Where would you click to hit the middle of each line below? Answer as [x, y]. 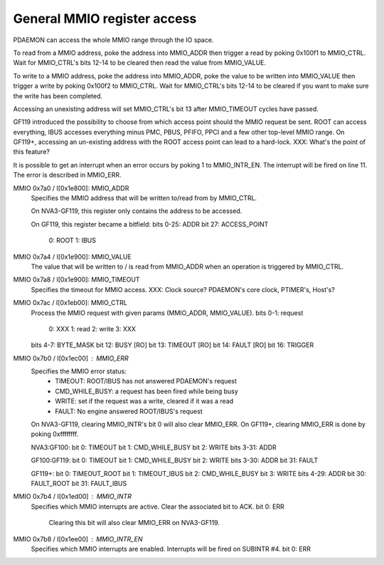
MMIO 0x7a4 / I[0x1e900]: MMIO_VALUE [72, 256]
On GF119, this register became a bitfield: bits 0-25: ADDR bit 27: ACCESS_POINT [150, 224]
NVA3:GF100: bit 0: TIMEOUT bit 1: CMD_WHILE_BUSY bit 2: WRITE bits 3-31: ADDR [154, 447]
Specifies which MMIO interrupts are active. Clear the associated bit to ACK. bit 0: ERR [158, 507]
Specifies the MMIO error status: [79, 371]
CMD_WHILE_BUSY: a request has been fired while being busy [146, 391]
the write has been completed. [58, 95]
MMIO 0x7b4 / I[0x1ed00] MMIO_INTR [72, 497]
